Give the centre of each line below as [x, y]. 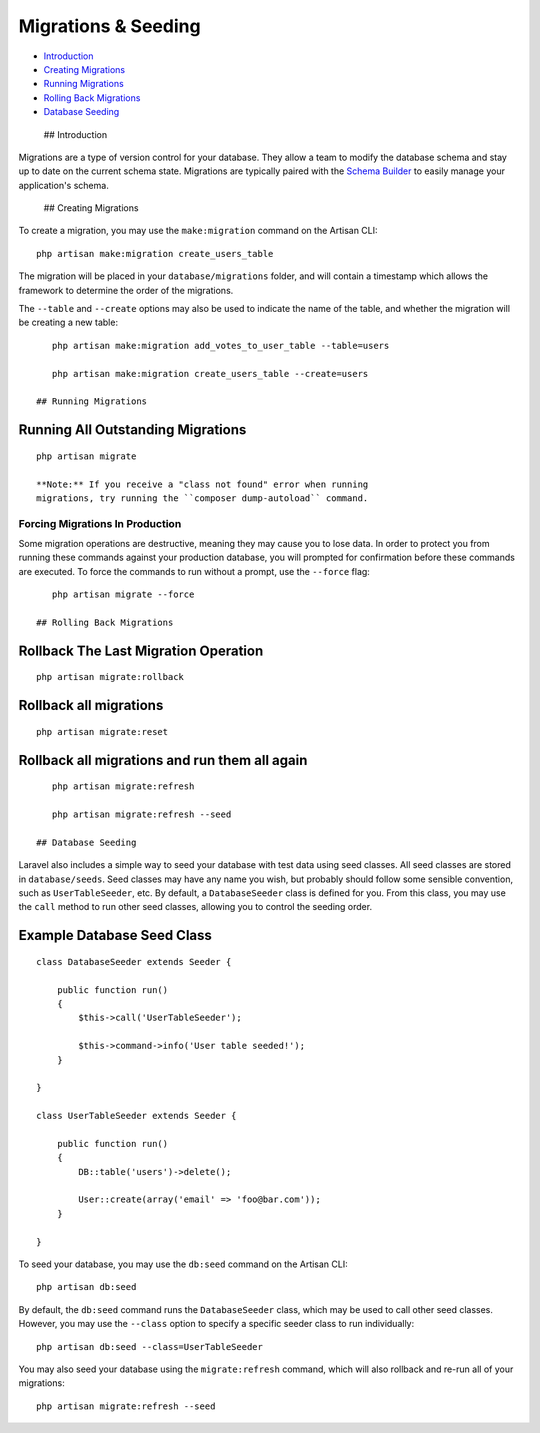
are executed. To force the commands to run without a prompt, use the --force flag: [194, 571]
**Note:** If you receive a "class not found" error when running [202, 484]
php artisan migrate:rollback [110, 677]
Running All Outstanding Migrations [132, 430]
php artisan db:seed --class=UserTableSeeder [150, 1346]
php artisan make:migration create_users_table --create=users [210, 373]
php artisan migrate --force [123, 594]
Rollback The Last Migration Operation [141, 650]
